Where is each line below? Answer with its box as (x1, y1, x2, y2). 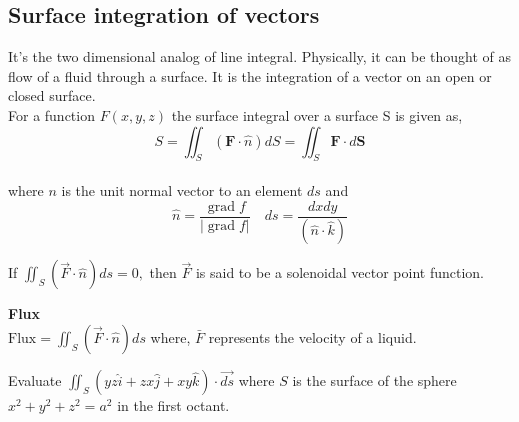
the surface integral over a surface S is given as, (171, 104, 463, 125)
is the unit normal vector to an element (61, 179, 303, 200)
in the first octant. (117, 395, 230, 416)
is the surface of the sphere (292, 370, 457, 391)
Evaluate (8, 370, 62, 391)
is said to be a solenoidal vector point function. (195, 262, 484, 283)
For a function (8, 104, 95, 125)
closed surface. (8, 85, 96, 106)
